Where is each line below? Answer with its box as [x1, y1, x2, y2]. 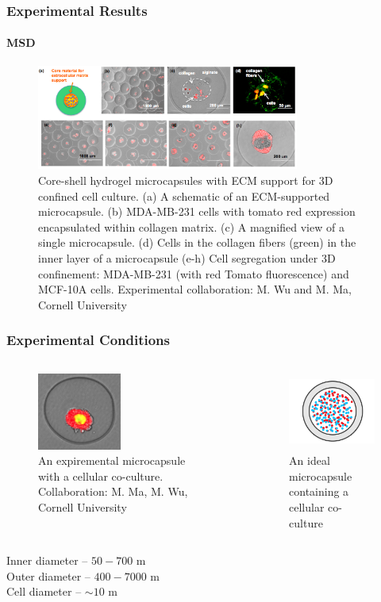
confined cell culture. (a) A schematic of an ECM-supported [38, 187, 330, 204]
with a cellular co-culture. [38, 467, 164, 484]
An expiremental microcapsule [38, 452, 186, 469]
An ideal [289, 452, 330, 469]
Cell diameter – [6, 583, 82, 600]
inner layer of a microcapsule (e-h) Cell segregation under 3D [38, 249, 336, 266]
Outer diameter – [6, 567, 90, 584]
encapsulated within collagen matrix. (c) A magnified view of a [38, 218, 344, 235]
